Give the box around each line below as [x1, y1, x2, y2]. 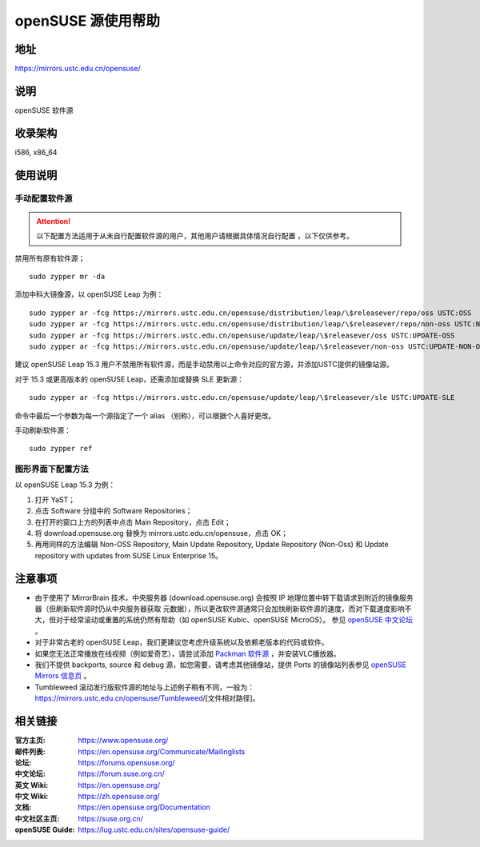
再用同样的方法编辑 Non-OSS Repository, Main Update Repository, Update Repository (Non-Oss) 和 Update [34, 540, 389, 549]
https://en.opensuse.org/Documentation [78, 802, 211, 812]
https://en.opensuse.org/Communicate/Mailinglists [78, 746, 246, 756]
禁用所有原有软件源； [14, 253, 86, 263]
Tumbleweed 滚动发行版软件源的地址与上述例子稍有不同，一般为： [34, 682, 255, 692]
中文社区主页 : [14, 813, 60, 823]
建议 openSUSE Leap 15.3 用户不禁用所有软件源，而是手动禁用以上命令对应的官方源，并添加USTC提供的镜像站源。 [14, 360, 394, 370]
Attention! [36, 216, 71, 226]
